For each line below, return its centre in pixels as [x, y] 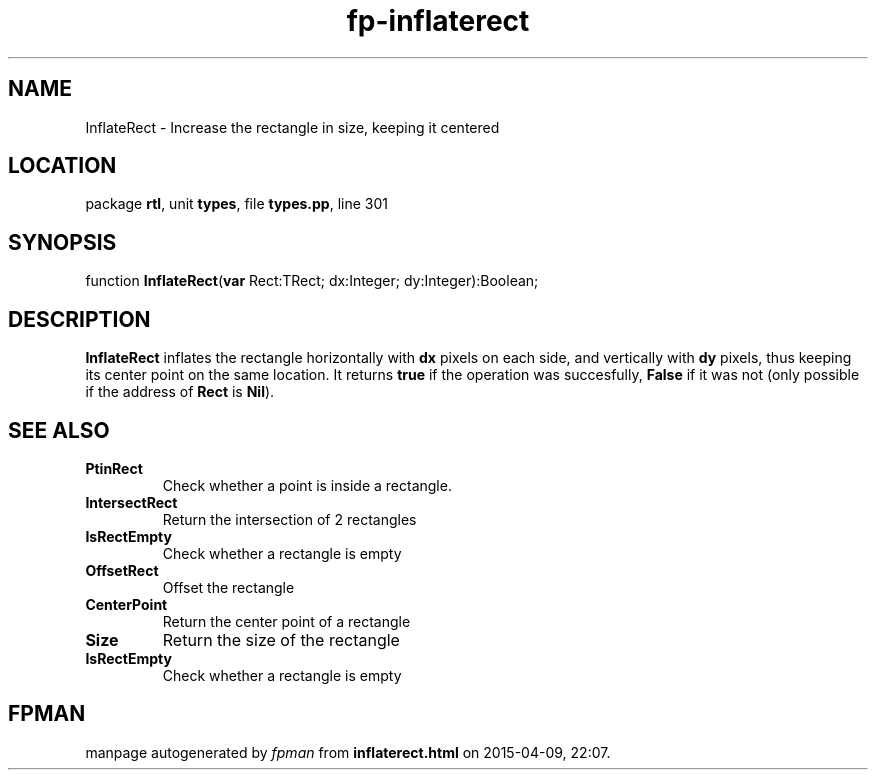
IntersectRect [131, 502]
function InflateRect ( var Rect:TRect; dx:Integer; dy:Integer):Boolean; [312, 281]
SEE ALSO [59, 430]
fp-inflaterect [438, 21]
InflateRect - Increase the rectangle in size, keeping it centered [292, 127]
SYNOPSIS [62, 242]
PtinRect [114, 468]
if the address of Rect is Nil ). [180, 392]
